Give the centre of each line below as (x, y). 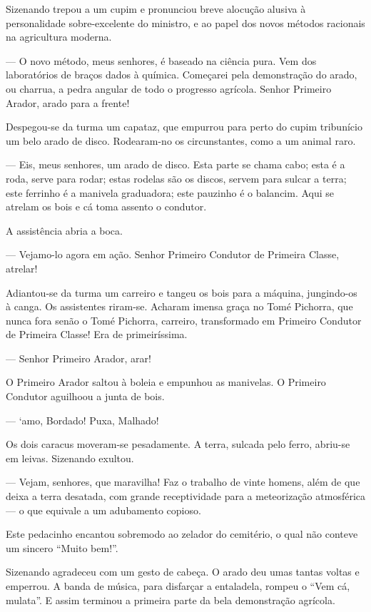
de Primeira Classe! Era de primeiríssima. (97, 334)
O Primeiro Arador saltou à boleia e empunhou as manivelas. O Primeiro (166, 382)
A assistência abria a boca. (64, 230)
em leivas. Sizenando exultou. (70, 458)
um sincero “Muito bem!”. (62, 547)
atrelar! (22, 268)
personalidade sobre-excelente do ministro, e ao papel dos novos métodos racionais (185, 22)
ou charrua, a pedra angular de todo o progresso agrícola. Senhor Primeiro (169, 88)
